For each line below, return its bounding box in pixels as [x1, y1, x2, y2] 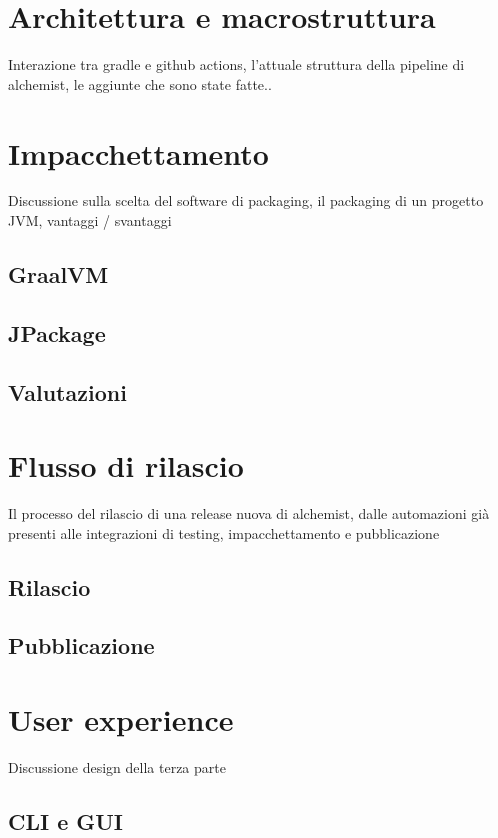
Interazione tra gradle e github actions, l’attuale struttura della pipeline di [8, 54, 465, 75]
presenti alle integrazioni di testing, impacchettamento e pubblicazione [8, 522, 440, 543]
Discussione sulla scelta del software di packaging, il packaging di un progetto [8, 190, 484, 211]
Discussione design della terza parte [8, 756, 226, 777]
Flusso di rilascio [8, 445, 244, 486]
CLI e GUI [8, 805, 124, 836]
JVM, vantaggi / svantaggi [8, 210, 172, 231]
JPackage [8, 317, 106, 348]
